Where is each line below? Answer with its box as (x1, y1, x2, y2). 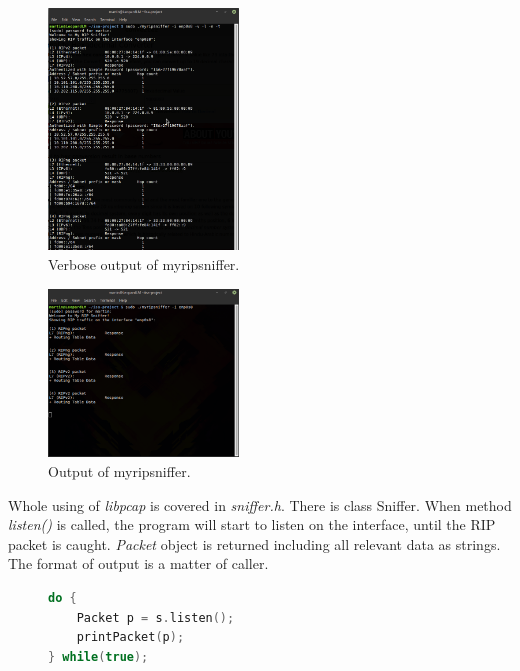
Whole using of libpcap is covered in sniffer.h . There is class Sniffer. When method (8, 494, 512, 515)
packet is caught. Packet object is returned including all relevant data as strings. (8, 533, 501, 554)
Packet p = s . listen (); (76, 610, 235, 625)
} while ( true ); (48, 649, 149, 664)
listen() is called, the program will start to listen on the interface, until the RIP (8, 514, 496, 535)
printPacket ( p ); (76, 630, 185, 645)
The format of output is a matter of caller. (8, 553, 269, 574)
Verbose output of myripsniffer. (48, 253, 240, 274)
